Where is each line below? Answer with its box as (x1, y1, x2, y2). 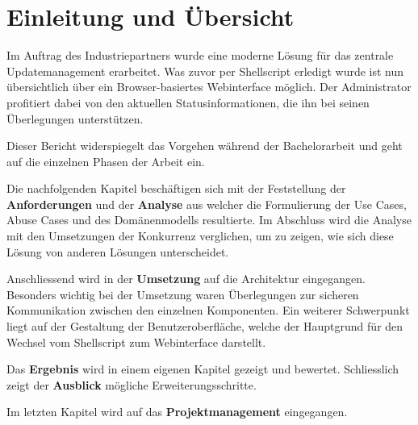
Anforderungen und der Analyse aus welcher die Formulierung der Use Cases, (6, 195, 407, 212)
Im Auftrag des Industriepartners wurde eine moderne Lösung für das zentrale (6, 47, 394, 64)
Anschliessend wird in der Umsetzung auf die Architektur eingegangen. (6, 270, 366, 287)
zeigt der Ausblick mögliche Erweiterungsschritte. (6, 376, 257, 393)
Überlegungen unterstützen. (6, 110, 144, 127)
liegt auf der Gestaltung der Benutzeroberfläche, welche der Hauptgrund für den (6, 318, 403, 335)
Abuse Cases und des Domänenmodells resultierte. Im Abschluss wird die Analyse (6, 211, 412, 228)
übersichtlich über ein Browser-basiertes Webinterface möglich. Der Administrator (6, 78, 412, 95)
